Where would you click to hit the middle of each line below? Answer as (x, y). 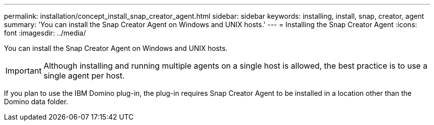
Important (24, 71)
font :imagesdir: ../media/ (45, 33)
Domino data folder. (36, 102)
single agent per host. (84, 76)
